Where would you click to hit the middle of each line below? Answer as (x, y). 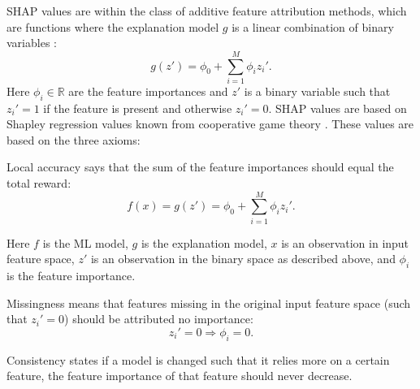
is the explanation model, (204, 242)
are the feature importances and (148, 91)
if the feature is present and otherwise (138, 108)
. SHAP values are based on (338, 108)
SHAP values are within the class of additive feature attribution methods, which (207, 11)
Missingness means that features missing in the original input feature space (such (209, 303)
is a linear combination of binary (313, 26)
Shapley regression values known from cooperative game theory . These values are (210, 124)
